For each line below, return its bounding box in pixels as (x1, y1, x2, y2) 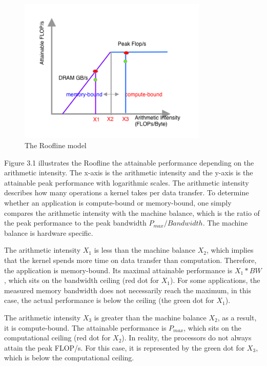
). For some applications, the (170, 275, 260, 286)
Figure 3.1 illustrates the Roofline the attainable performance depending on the (4, 157, 254, 168)
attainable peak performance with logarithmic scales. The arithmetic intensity (4, 177, 249, 188)
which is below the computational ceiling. (4, 352, 134, 363)
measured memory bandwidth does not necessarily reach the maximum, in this (4, 284, 251, 295)
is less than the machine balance (94, 245, 196, 255)
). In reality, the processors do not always (121, 332, 252, 343)
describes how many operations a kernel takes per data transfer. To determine (4, 187, 249, 198)
